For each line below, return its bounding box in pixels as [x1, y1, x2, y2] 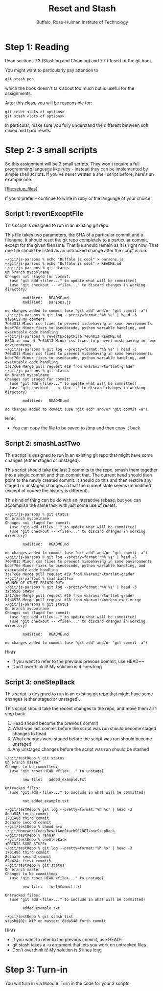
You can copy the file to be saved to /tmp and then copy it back [12, 425, 140, 431]
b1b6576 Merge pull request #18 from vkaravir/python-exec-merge [5, 598, 141, 603]
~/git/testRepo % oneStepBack [5, 837, 67, 842]
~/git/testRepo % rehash [5, 833, 56, 838]
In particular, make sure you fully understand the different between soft [5, 122, 149, 128]
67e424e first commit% [5, 859, 51, 864]
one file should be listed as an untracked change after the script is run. [5, 248, 148, 254]
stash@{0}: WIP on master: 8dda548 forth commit [5, 919, 106, 923]
